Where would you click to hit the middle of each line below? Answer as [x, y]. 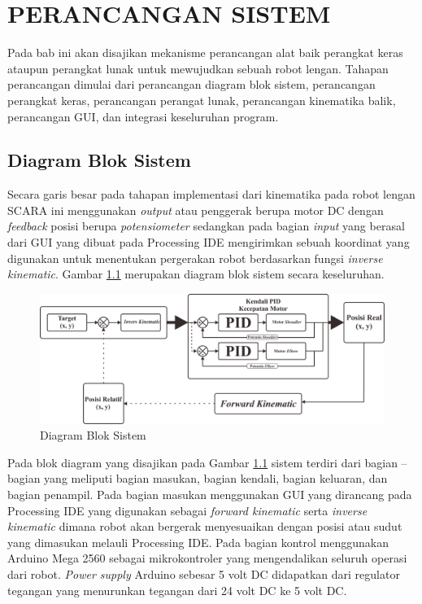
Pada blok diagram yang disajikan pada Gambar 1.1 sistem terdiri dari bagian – [207, 462]
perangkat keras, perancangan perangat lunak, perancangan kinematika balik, [202, 100]
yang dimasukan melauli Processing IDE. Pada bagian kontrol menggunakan [198, 542]
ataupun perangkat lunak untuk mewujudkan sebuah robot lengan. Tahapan [198, 68]
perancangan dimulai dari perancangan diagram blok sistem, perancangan [191, 84]
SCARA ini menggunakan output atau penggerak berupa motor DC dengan [196, 210]
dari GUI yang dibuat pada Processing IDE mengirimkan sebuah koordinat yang [209, 242]
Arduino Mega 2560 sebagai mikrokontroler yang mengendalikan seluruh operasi [207, 558]
